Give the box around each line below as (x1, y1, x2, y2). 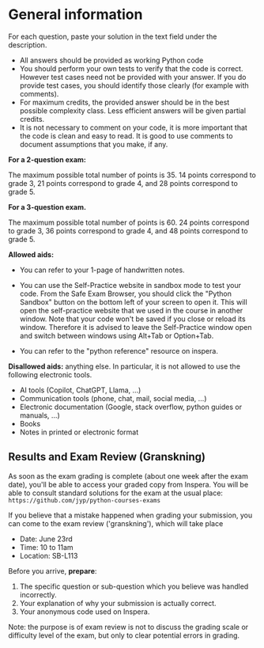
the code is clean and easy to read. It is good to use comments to (19, 131, 233, 140)
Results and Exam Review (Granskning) (8, 450, 206, 464)
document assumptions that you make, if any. (19, 139, 168, 149)
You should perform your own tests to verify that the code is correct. (19, 63, 243, 73)
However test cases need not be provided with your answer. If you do (19, 72, 247, 81)
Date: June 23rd (19, 534, 73, 544)
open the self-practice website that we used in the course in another (19, 305, 243, 315)
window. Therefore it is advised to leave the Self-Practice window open (19, 322, 252, 332)
